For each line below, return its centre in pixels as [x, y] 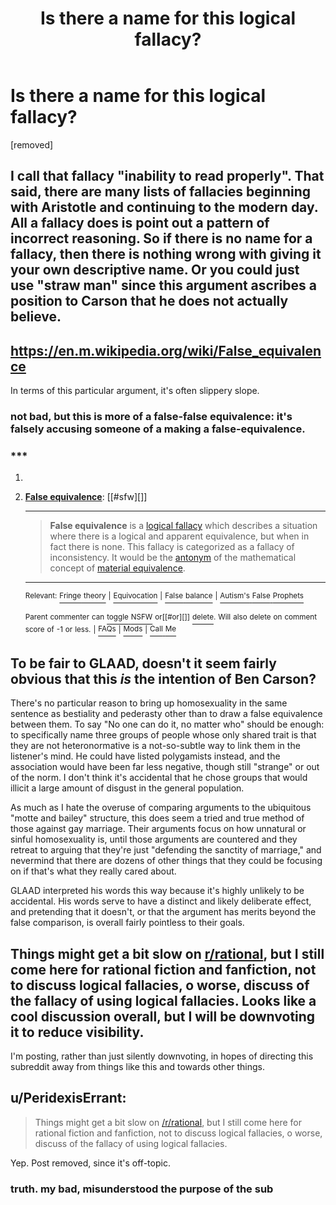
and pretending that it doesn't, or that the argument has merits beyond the [163, 912]
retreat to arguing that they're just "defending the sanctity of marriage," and [166, 850]
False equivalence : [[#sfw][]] [86, 497]
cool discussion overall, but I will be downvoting [163, 1016]
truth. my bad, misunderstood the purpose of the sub [142, 1189]
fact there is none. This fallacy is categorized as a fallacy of [172, 547]
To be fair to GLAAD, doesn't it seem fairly [143, 663]
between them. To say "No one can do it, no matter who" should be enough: [167, 724]
